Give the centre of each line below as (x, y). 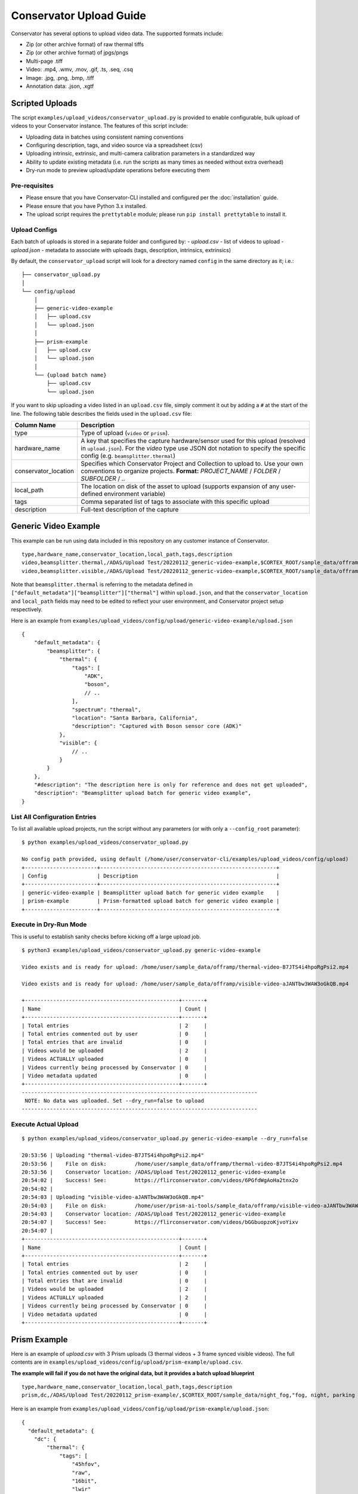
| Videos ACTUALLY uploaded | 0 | (115, 1059)
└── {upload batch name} (70, 375)
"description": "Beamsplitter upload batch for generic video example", (143, 793)
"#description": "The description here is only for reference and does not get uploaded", (171, 785)
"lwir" (81, 1489)
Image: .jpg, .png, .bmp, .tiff (60, 78)
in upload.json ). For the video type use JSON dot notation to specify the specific (193, 448)
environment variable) (135, 494)
